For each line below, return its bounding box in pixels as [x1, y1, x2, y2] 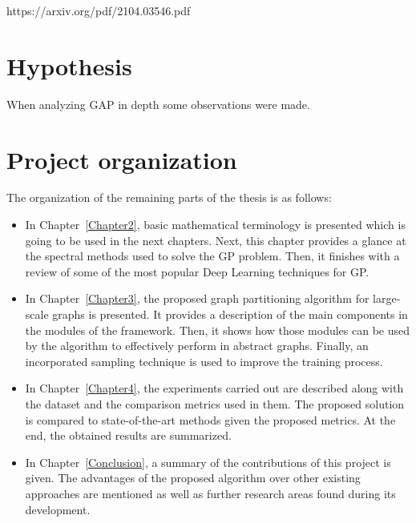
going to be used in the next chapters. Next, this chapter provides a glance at [25, 231, 406, 248]
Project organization [6, 143, 237, 175]
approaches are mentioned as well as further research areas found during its [25, 485, 396, 501]
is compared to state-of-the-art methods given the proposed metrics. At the [25, 411, 396, 428]
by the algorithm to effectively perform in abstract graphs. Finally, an [25, 337, 369, 354]
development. [25, 501, 91, 517]
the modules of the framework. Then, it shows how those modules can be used [25, 321, 410, 338]
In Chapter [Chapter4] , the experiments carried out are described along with [25, 380, 404, 396]
